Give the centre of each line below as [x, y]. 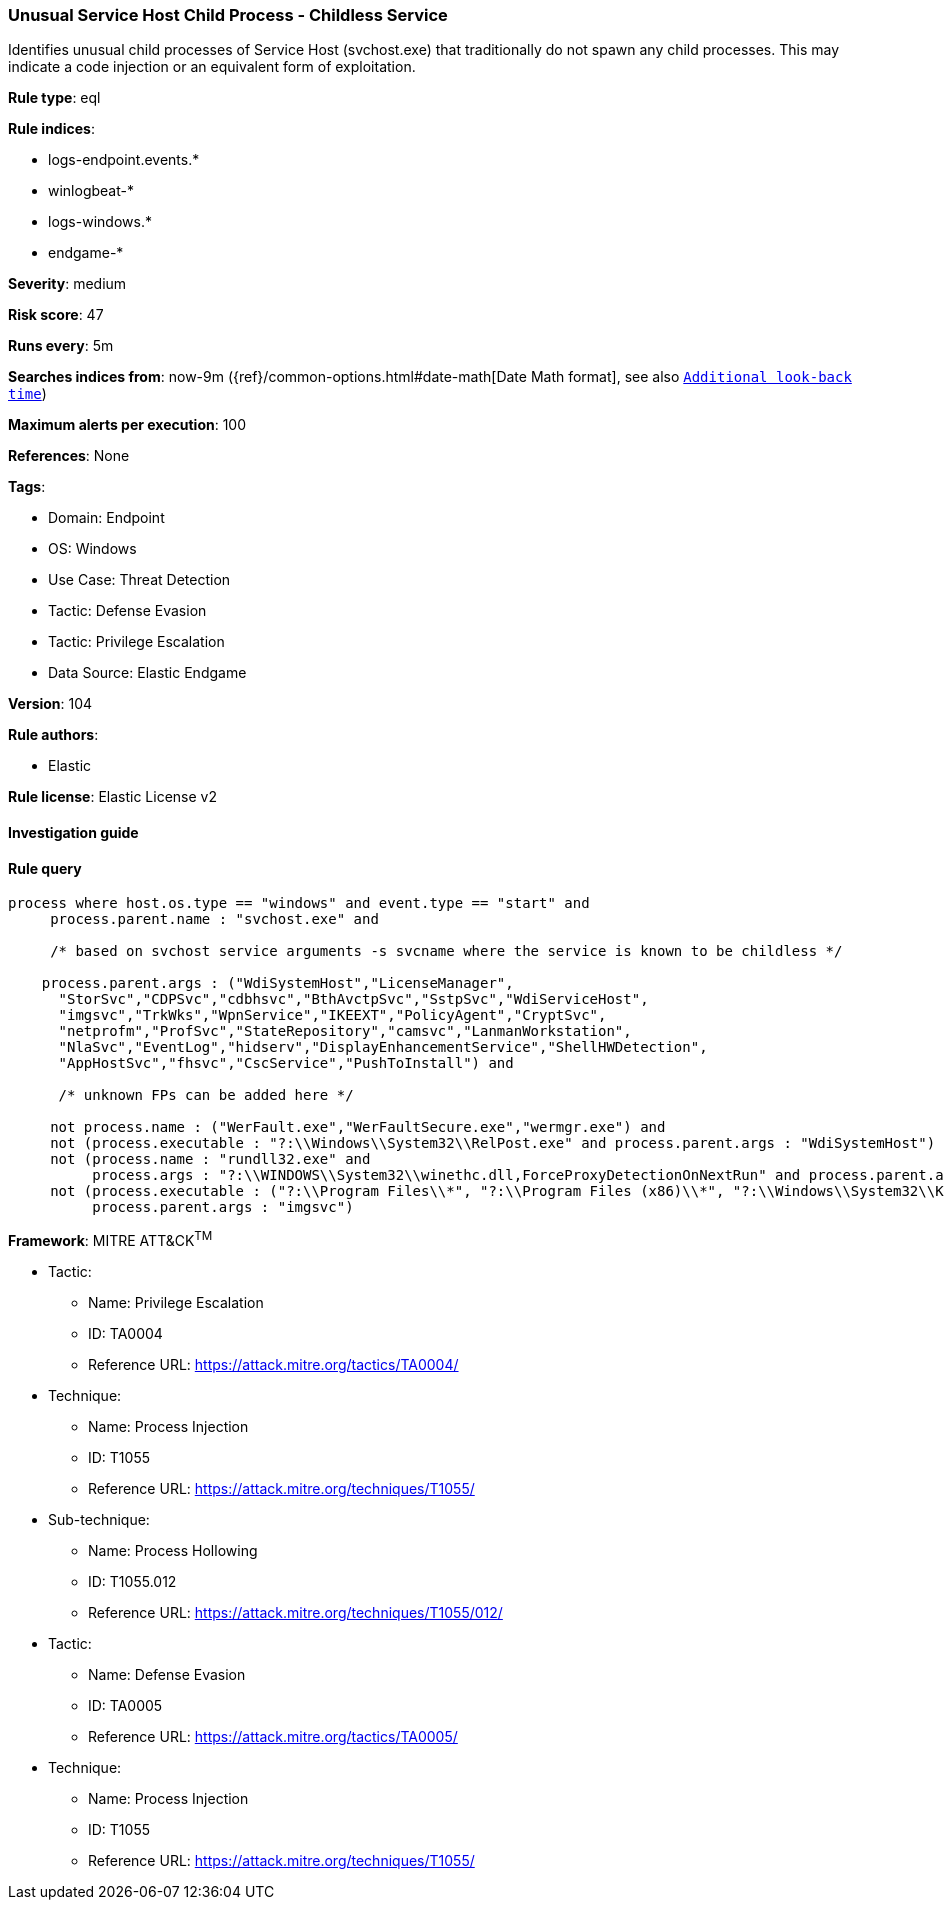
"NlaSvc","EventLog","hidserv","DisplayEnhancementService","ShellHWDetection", [383, 1047]
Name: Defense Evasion [167, 1674]
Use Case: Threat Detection [139, 580]
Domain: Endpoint [106, 518]
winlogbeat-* [91, 191]
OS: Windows [92, 549]
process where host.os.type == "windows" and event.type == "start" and [299, 903]
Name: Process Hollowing [173, 1550]
